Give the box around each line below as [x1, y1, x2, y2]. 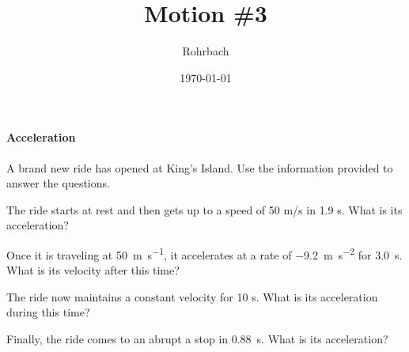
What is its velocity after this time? [6, 262, 180, 278]
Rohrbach [182, 43, 229, 59]
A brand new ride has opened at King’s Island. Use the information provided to [6, 159, 393, 176]
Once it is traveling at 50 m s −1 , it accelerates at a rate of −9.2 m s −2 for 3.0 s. [6, 244, 403, 263]
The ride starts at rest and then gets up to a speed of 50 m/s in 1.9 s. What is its [6, 201, 403, 218]
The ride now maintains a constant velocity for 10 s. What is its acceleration [6, 288, 378, 305]
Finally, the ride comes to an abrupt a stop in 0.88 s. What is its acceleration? [6, 330, 388, 346]
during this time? [6, 304, 90, 320]
